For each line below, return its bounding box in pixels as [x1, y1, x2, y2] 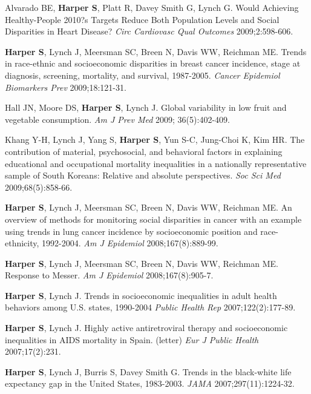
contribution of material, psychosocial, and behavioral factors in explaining [5, 145, 283, 157]
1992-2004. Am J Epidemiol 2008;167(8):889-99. [42, 237, 218, 249]
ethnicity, [5, 237, 39, 249]
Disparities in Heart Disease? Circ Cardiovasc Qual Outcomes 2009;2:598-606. [5, 25, 293, 38]
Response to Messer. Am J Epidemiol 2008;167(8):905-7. [5, 269, 214, 281]
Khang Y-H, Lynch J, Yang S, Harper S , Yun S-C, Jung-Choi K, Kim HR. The [5, 133, 305, 146]
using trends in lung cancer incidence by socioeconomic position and [5, 225, 258, 237]
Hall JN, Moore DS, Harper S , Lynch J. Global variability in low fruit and [5, 101, 287, 114]
